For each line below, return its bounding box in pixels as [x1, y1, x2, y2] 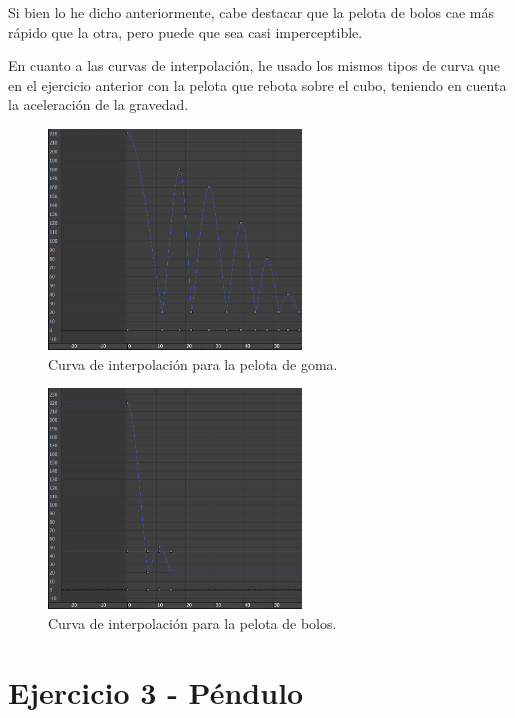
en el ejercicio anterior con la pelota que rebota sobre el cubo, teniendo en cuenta [8, 74, 507, 95]
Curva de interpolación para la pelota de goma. [48, 353, 338, 374]
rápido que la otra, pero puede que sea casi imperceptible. [8, 21, 363, 42]
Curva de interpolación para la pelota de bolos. [48, 612, 337, 633]
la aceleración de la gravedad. [8, 94, 189, 115]
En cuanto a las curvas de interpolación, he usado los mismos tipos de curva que [8, 55, 500, 76]
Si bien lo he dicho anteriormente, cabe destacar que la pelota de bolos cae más [8, 2, 495, 22]
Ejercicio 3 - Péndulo [8, 671, 304, 712]
